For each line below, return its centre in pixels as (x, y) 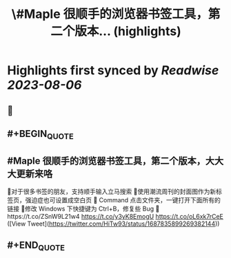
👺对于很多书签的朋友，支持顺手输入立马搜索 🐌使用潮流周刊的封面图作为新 (112, 191)
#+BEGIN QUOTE (40, 135)
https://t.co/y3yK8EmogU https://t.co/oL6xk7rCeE (153, 216)
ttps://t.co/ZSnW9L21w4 (44, 216)
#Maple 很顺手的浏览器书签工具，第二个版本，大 (111, 161)
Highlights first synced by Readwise (113, 71)
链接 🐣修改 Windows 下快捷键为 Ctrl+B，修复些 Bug (81, 208)
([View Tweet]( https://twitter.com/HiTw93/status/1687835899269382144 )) (113, 224)
